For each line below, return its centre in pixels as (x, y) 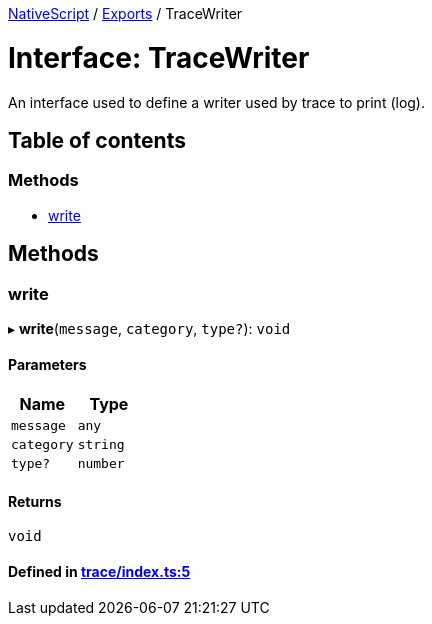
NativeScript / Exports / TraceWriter (125, 13)
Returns (35, 501)
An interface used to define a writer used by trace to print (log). (217, 102)
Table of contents (97, 140)
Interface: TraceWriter (159, 57)
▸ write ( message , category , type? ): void (149, 328)
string (101, 445)
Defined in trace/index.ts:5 (99, 571)
